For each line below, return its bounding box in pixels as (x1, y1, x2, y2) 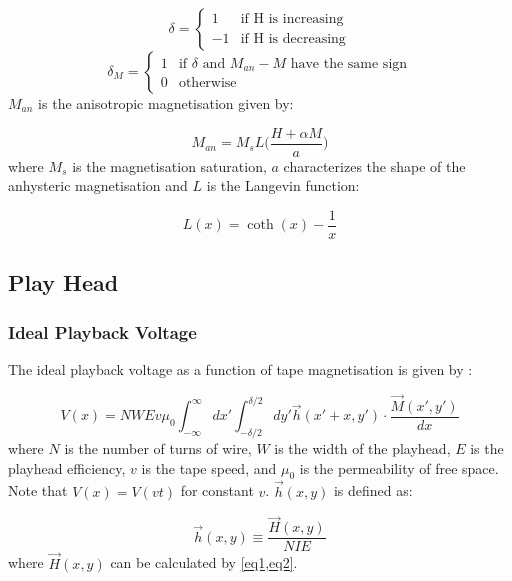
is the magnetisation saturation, (72, 155, 267, 176)
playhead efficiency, (8, 457, 126, 478)
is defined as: (333, 480, 413, 501)
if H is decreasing (240, 31, 346, 46)
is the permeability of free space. (299, 457, 499, 478)
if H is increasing (240, 12, 344, 27)
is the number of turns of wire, (64, 437, 252, 458)
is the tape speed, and (141, 457, 277, 478)
